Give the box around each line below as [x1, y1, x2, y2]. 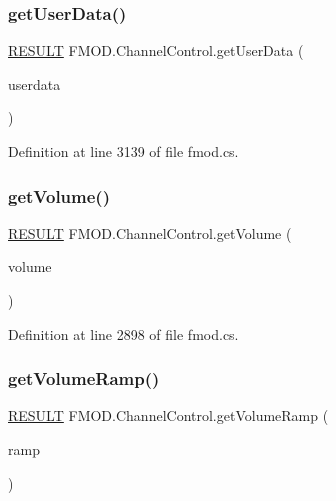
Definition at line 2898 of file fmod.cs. [8, 323, 239, 344]
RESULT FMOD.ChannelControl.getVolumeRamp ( [8, 405, 329, 426]
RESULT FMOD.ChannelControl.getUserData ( [8, 40, 304, 61]
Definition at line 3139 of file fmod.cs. [8, 141, 239, 161]
